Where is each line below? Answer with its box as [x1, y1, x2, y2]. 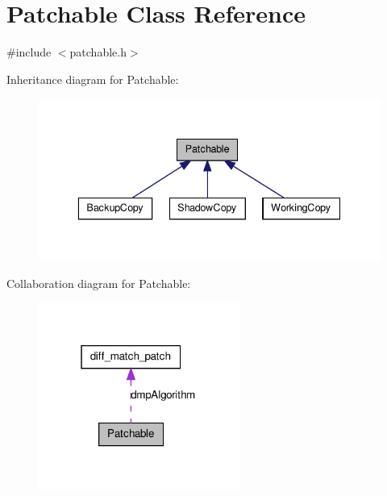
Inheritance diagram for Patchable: [6, 70, 179, 87]
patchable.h [69, 44, 127, 60]
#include [6, 44, 52, 60]
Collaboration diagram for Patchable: [6, 274, 191, 291]
